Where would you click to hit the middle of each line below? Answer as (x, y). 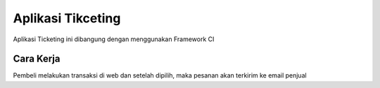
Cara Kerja (37, 59)
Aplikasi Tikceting (67, 18)
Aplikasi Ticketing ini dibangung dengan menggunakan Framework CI (114, 39)
